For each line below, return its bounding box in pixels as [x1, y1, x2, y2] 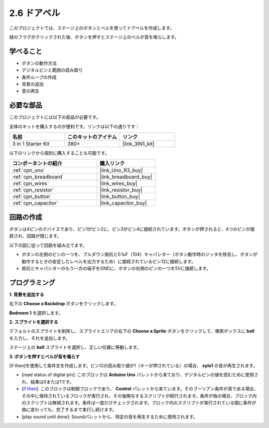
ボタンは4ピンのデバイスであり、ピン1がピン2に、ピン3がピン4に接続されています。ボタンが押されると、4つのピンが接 [9, 226, 255, 232]
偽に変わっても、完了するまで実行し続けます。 [21, 407, 117, 413]
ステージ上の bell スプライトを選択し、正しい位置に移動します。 [9, 344, 141, 350]
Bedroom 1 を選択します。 [9, 310, 63, 316]
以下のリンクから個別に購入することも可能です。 [9, 150, 110, 156]
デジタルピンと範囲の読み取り [21, 67, 83, 73]
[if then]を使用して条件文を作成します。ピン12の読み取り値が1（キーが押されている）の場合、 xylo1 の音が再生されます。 [9, 362, 258, 369]
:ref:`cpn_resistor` [12, 187, 54, 194]
